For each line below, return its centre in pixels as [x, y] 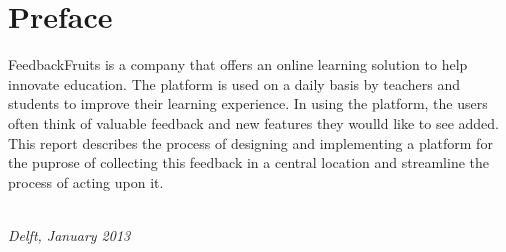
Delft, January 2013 [69, 234]
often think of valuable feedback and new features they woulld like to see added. [253, 122]
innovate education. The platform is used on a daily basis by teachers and [234, 83]
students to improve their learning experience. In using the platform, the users [248, 103]
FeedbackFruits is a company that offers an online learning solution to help [238, 64]
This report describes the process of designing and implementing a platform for [250, 142]
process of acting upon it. [86, 181]
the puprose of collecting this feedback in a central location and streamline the [249, 162]
